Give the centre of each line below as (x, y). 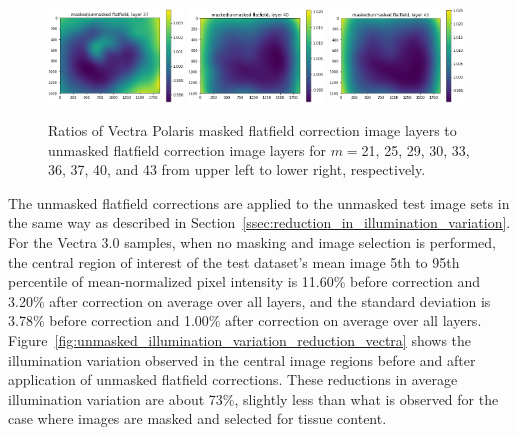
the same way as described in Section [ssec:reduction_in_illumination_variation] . (259, 222)
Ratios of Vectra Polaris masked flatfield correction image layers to (252, 130)
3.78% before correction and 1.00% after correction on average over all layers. (245, 320)
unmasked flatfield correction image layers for (187, 149)
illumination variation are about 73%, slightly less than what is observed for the (253, 398)
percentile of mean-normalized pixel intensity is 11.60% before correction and (244, 281)
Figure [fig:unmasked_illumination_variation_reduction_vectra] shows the (240, 340)
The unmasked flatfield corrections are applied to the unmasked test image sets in (259, 202)
